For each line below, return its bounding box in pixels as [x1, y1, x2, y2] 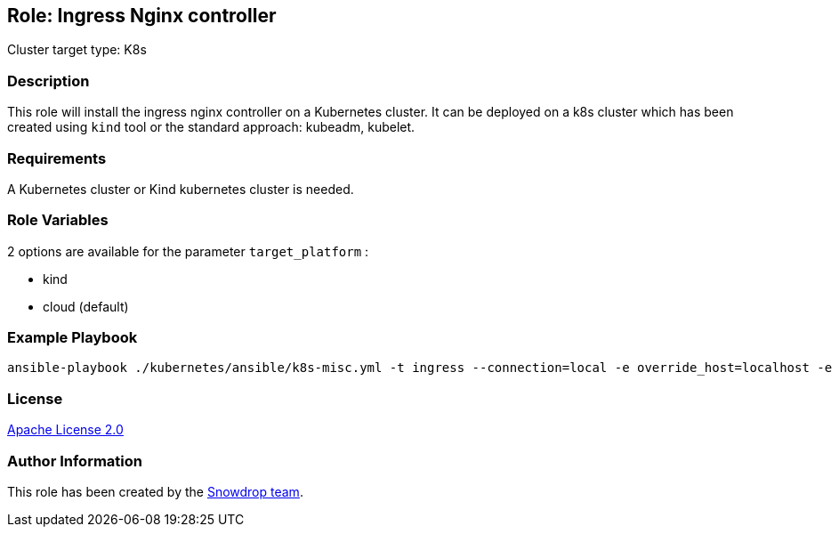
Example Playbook [7, 328, 138, 347]
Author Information [7, 451, 143, 470]
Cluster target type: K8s [7, 42, 147, 58]
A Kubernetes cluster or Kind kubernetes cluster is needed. [7, 181, 354, 197]
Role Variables [7, 211, 109, 230]
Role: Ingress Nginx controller [7, 4, 277, 27]
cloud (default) [43, 298, 129, 314]
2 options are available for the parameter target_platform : [7, 243, 369, 259]
